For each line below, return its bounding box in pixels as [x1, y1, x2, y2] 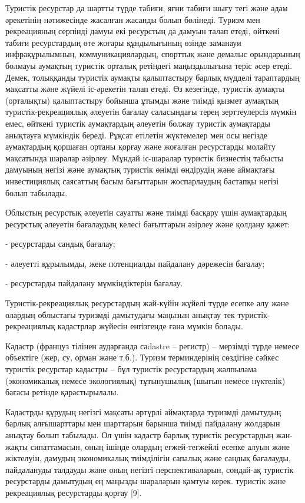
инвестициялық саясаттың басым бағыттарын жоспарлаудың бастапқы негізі [5, 174, 279, 187]
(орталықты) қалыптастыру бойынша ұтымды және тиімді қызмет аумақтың [5, 94, 279, 106]
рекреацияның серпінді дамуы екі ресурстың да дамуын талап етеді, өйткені [5, 25, 280, 37]
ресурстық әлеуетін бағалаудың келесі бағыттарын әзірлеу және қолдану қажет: [5, 217, 290, 230]
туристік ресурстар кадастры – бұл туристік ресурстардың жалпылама [5, 363, 257, 375]
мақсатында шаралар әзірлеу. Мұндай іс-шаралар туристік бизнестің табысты [5, 151, 283, 164]
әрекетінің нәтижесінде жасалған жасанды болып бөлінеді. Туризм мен [5, 13, 260, 25]
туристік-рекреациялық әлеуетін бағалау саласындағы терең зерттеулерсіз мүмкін [5, 105, 297, 118]
